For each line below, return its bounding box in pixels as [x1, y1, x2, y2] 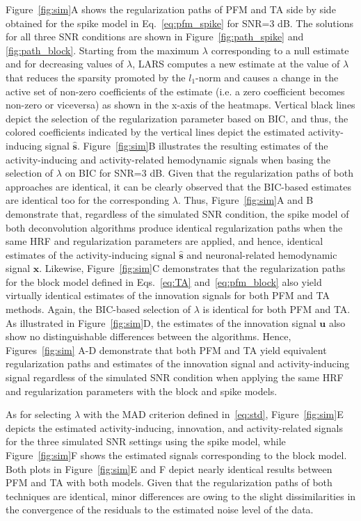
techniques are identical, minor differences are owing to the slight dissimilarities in [6, 488, 356, 503]
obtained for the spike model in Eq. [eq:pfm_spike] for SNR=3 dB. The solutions [6, 15, 353, 30]
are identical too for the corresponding [6, 193, 170, 207]
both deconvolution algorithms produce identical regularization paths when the [6, 220, 343, 234]
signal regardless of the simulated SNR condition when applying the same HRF [6, 370, 344, 385]
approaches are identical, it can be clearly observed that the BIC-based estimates [6, 179, 351, 193]
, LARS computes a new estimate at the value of [132, 56, 340, 71]
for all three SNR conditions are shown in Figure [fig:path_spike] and [6, 29, 304, 44]
